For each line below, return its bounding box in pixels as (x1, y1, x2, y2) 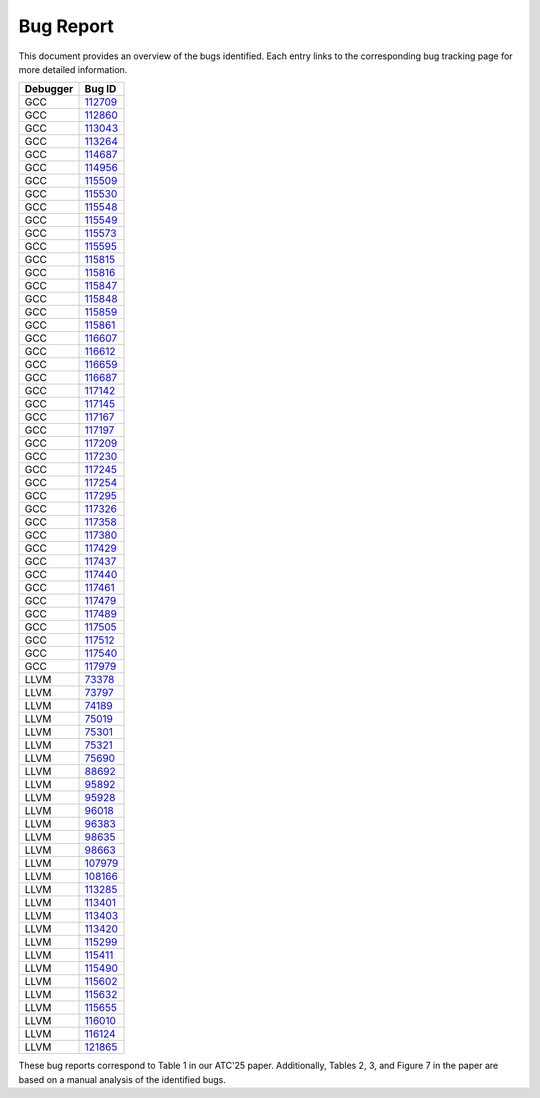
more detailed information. (18, 63, 128, 75)
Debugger (24, 82, 74, 96)
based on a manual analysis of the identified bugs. (18, 1073, 227, 1085)
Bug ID (84, 82, 117, 96)
